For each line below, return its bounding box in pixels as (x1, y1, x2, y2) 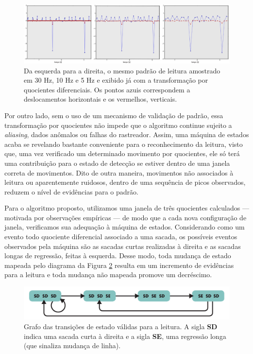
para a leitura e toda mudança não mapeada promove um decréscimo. (4, 269, 212, 280)
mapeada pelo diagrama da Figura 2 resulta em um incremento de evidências (4, 260, 234, 270)
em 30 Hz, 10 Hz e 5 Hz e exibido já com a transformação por (24, 75, 208, 85)
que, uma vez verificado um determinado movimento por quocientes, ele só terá (4, 148, 240, 159)
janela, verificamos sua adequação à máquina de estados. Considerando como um (4, 222, 245, 232)
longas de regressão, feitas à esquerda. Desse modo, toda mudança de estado (4, 250, 231, 261)
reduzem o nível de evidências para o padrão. (4, 186, 138, 196)
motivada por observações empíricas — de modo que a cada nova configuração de (4, 212, 247, 222)
